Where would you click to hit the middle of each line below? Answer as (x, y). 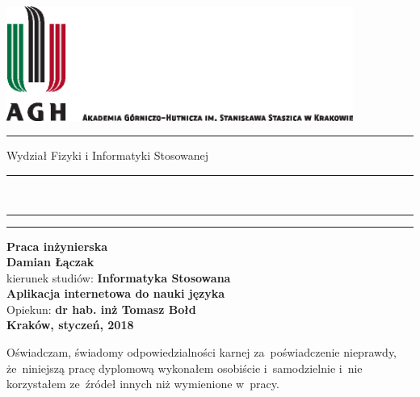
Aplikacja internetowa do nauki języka (116, 293)
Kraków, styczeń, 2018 (70, 325)
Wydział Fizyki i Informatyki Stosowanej (108, 155)
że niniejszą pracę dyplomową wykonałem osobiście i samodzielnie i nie (185, 368)
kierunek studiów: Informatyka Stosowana (119, 277)
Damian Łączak (50, 262)
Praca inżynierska (57, 246)
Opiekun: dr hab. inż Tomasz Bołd (101, 309)
